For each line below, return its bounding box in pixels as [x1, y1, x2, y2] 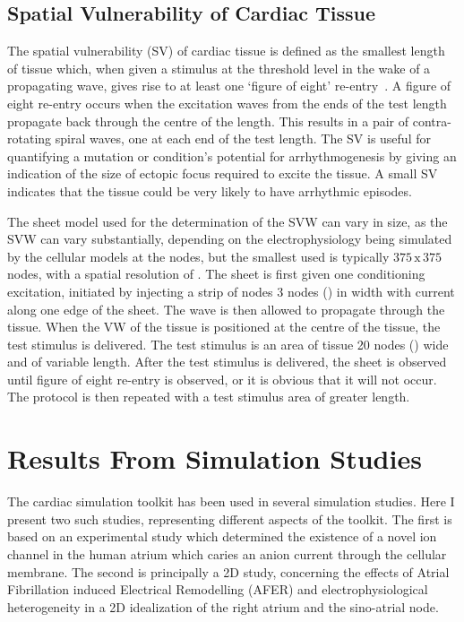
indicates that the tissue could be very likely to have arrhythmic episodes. [7, 181, 412, 200]
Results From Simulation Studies [7, 440, 422, 477]
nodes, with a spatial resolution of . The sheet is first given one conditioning [7, 264, 425, 283]
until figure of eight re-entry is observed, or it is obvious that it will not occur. [7, 369, 437, 388]
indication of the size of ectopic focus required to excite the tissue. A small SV [7, 164, 438, 183]
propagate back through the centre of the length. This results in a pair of [7, 111, 409, 130]
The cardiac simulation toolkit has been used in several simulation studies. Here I [7, 492, 455, 511]
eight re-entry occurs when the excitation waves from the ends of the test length [7, 93, 447, 112]
